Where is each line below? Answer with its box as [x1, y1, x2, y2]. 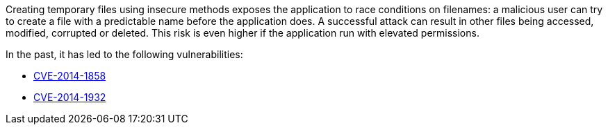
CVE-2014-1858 [33, 70, 106, 82]
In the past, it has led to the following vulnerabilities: [6, 48, 243, 60]
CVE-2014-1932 [33, 91, 106, 103]
